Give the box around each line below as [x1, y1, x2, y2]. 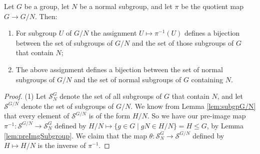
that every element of [4, 110, 69, 121]
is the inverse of [37, 140, 86, 150]
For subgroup [15, 28, 57, 38]
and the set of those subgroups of [131, 37, 234, 48]
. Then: [35, 11, 57, 21]
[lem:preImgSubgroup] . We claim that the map [4, 130, 147, 140]
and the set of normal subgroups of [73, 74, 181, 84]
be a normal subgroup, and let [79, 1, 172, 11]
